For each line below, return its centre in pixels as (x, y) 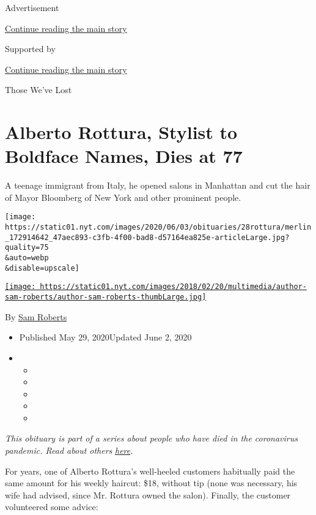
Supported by (30, 49)
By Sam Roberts (36, 316)
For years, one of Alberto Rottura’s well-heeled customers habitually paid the (150, 471)
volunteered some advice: (52, 507)
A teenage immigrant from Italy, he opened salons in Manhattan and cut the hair (158, 185)
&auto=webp (27, 258)
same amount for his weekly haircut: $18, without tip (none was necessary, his (151, 483)
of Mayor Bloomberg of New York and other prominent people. (123, 197)
